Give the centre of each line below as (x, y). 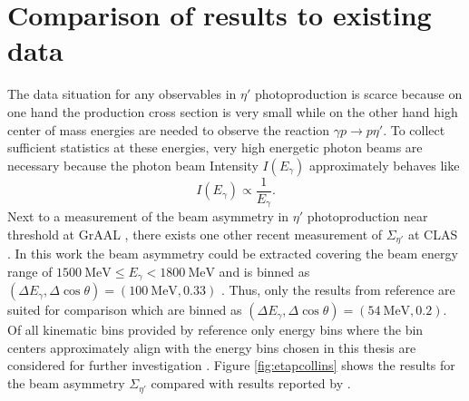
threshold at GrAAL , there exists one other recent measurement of (195, 234)
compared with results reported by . (251, 383)
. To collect (414, 129)
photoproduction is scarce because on (358, 94)
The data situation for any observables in (122, 94)
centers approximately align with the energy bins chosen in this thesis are (212, 347)
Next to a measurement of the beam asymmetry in (148, 216)
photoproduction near (367, 216)
